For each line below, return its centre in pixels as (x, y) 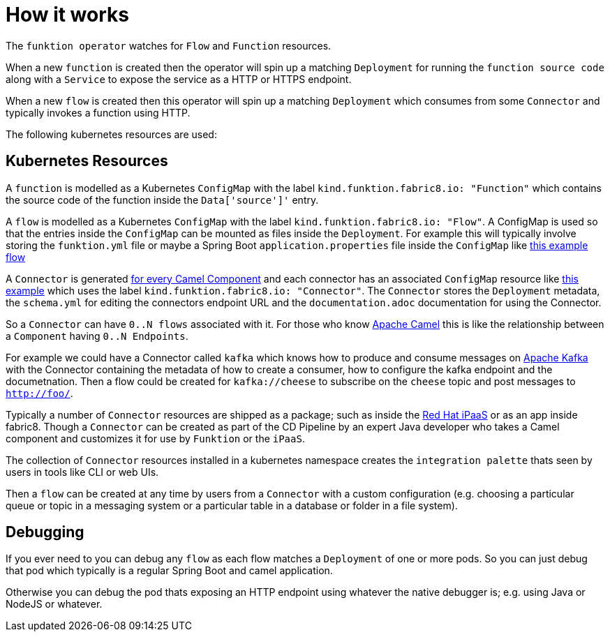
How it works (67, 15)
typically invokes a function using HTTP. (98, 112)
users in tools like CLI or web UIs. (82, 472)
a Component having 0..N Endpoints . (97, 336)
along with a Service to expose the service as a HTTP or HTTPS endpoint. (179, 79)
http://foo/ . (39, 393)
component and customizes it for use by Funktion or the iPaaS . (155, 438)
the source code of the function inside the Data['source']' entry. (162, 200)
